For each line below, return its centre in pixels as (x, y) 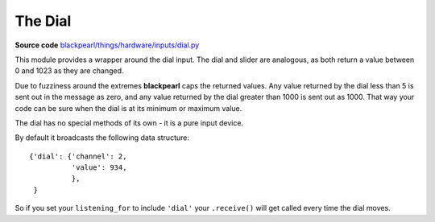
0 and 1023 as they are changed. (69, 71)
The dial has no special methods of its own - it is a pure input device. (129, 123)
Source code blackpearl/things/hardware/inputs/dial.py (107, 45)
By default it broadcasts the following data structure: (102, 138)
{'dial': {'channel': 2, (78, 156)
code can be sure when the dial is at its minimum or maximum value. (128, 108)
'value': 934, (99, 168)
